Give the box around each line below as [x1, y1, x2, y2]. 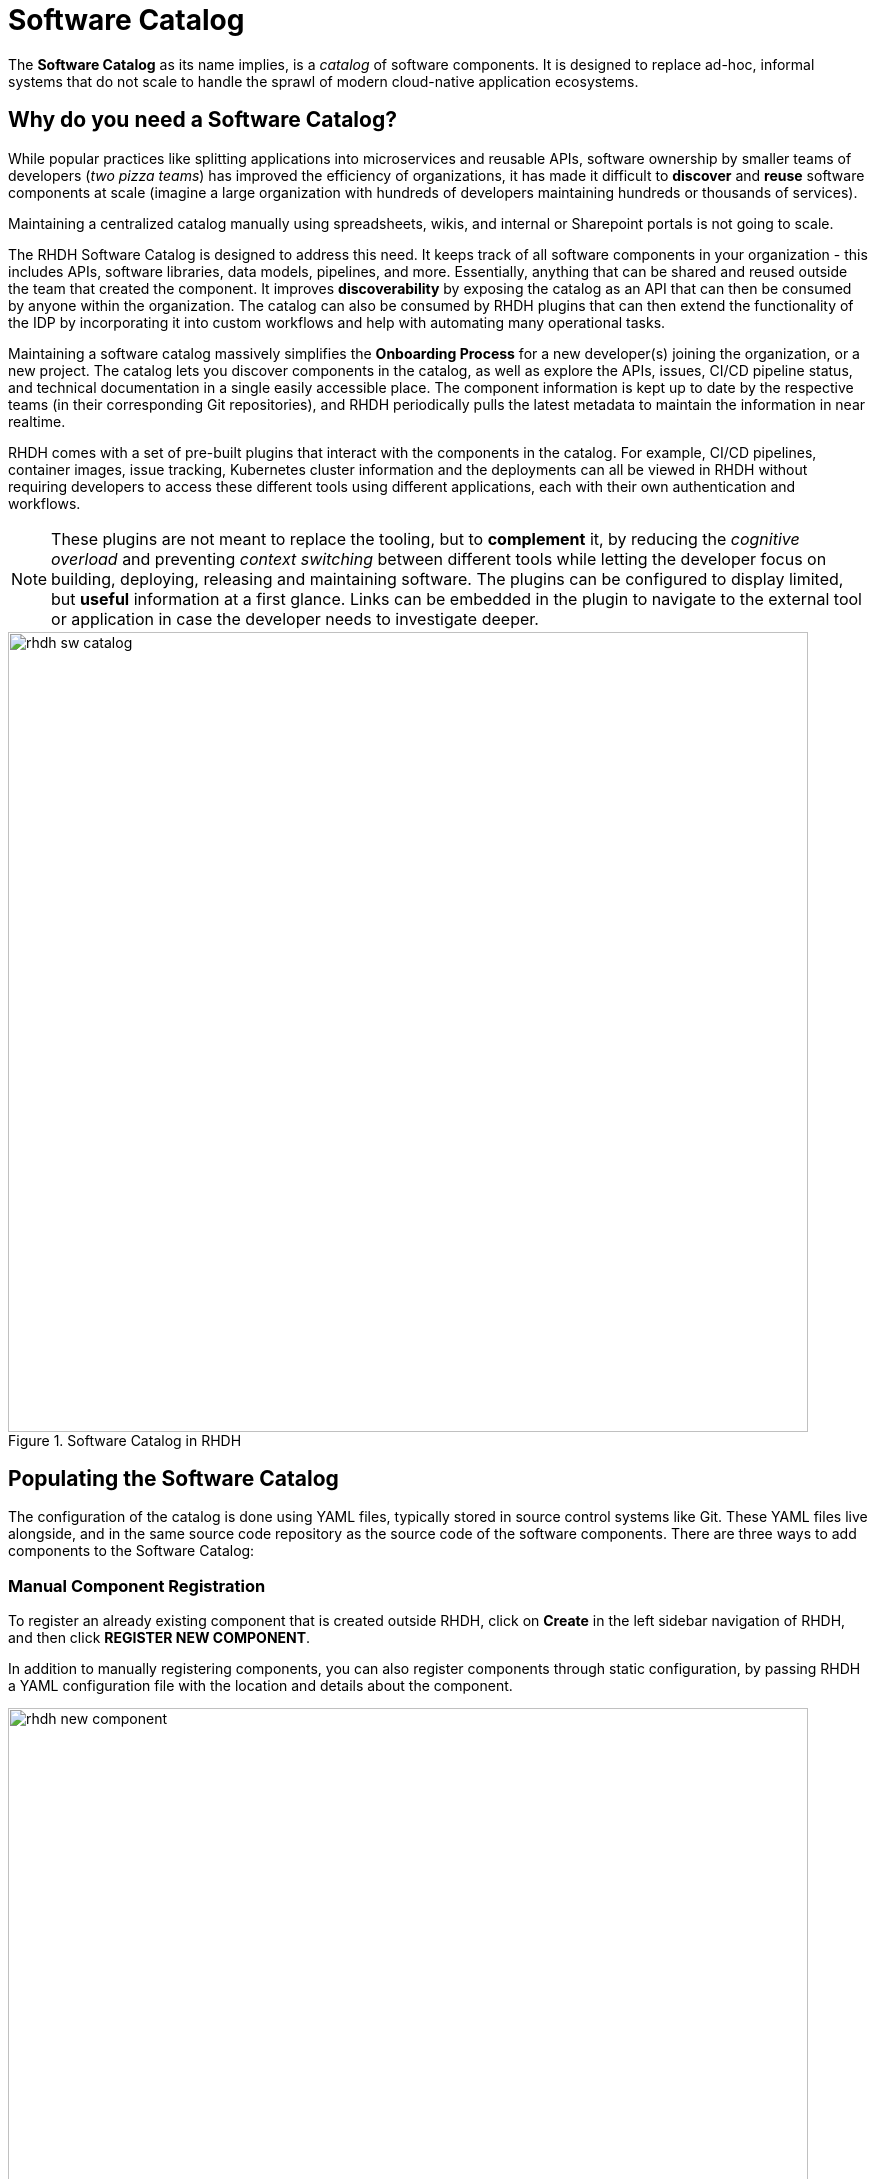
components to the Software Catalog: [8, 1542, 255, 1560]
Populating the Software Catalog [8, 1466, 339, 1492]
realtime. [8, 412, 66, 430]
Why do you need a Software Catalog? [8, 107, 397, 133]
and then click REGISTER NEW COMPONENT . [8, 1629, 311, 1647]
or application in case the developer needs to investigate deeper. [51, 608, 539, 629]
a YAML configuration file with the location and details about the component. [8, 1677, 513, 1695]
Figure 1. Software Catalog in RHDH [8, 1431, 242, 1449]
